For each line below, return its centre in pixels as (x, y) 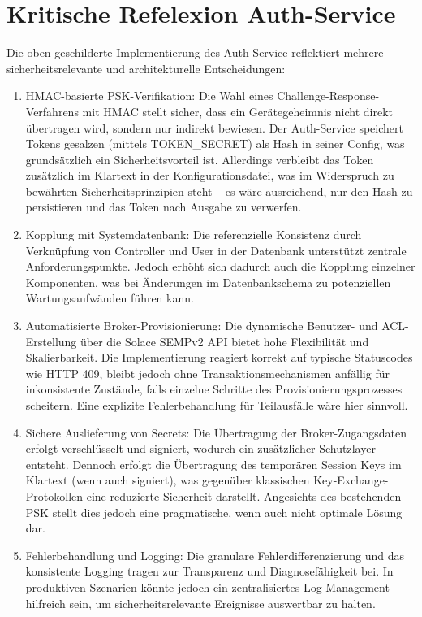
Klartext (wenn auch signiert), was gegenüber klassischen (168, 480)
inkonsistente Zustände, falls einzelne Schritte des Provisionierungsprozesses (214, 389)
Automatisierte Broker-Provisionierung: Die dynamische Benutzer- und (202, 326)
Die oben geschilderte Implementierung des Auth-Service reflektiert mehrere (195, 52)
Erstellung (51, 341)
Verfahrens (52, 111)
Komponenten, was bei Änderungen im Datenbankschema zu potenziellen (208, 282)
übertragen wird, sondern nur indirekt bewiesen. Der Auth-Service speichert (214, 127)
